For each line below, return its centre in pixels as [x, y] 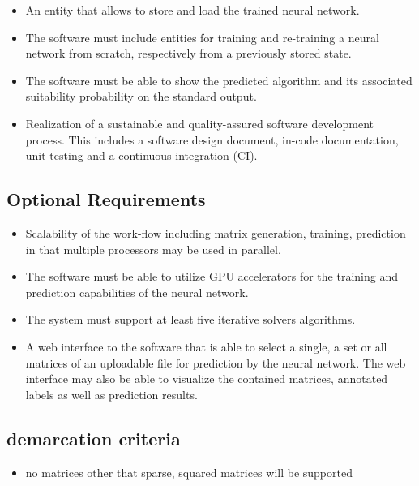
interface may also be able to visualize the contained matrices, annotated [207, 378]
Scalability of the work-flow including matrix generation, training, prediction [216, 232]
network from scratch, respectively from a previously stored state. [188, 53]
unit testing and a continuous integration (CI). [141, 155]
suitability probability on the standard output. [141, 96]
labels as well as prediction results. [111, 394]
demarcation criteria [94, 438]
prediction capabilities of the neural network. [137, 292]
